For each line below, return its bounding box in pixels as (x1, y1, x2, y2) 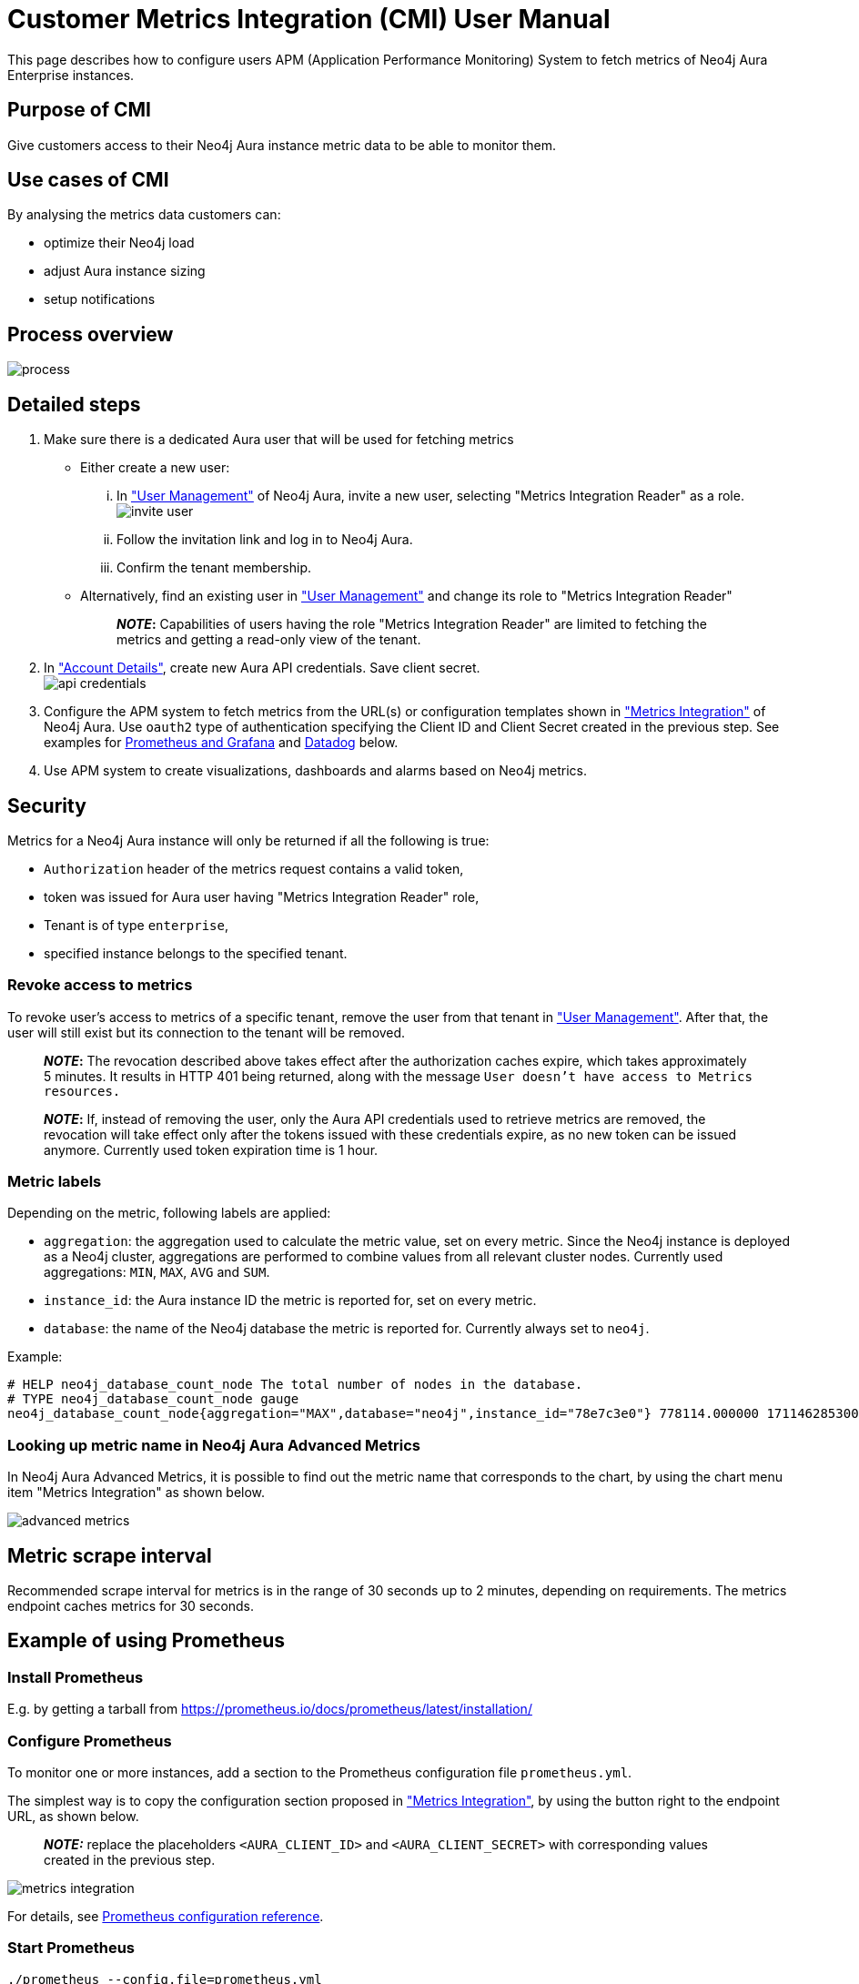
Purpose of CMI (7, 98, 151, 122)
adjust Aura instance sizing (44, 263, 206, 279)
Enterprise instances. (7, 66, 135, 83)
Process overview (7, 322, 174, 346)
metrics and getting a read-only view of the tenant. (116, 632, 421, 648)
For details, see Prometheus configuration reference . (7, 1908, 324, 1925)
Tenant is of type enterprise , (44, 916, 228, 933)
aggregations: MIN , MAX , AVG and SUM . (44, 1264, 270, 1280)
